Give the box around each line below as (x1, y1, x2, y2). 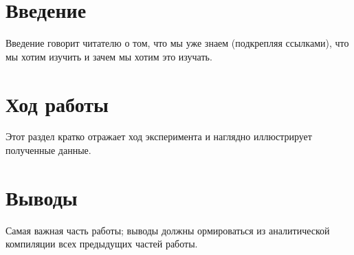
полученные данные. (5, 143, 91, 157)
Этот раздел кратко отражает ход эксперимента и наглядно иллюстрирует (5, 129, 312, 144)
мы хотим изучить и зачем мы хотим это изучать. (5, 49, 212, 63)
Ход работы (5, 89, 109, 118)
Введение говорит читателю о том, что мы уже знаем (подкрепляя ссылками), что (5, 36, 349, 50)
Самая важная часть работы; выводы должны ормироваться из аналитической (5, 223, 330, 237)
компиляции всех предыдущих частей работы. (5, 236, 198, 251)
